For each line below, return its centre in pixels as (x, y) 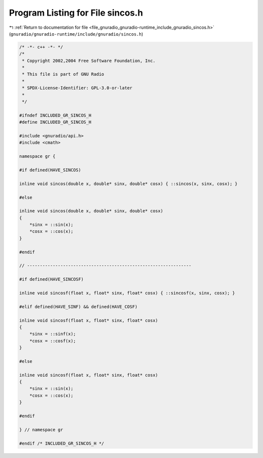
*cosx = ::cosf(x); (53, 341)
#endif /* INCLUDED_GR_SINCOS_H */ (62, 443)
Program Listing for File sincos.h (76, 13)
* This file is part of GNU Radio (63, 74)
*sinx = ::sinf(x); (53, 334)
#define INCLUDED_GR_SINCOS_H (55, 122)
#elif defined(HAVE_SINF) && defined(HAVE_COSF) (78, 307)
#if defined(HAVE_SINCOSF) (51, 279)
